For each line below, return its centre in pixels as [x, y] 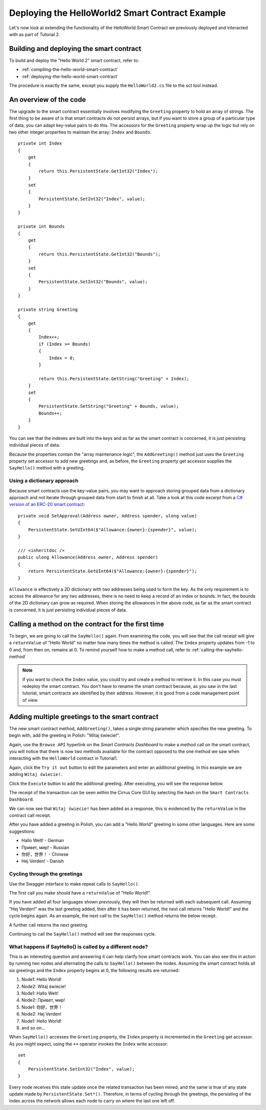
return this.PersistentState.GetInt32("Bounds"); [100, 254]
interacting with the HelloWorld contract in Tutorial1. [64, 758]
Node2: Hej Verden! [41, 1014]
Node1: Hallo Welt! [40, 993]
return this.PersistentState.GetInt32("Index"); [99, 171]
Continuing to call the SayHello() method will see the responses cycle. [83, 934]
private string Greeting [48, 309]
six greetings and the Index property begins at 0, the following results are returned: [94, 970]
